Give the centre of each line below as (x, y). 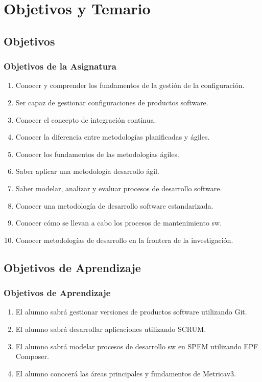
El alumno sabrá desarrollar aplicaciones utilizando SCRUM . (111, 329)
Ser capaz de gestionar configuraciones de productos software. (112, 102)
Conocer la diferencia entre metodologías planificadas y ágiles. (113, 137)
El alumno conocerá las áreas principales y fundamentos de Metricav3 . (126, 373)
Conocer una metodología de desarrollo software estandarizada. (114, 205)
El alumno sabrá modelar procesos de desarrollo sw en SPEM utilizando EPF (137, 346)
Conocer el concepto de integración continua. (86, 119)
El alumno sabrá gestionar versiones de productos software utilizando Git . (131, 312)
